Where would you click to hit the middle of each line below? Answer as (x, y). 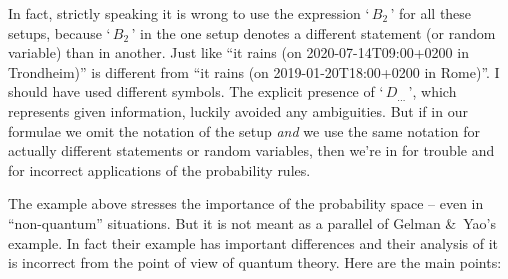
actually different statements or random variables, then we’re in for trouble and (251, 150)
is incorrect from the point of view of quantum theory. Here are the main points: (255, 262)
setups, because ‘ (59, 32)
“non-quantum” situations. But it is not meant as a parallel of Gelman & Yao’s (252, 222)
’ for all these (431, 13)
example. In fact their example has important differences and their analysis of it (253, 242)
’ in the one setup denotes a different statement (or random (313, 32)
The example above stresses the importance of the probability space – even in (246, 203)
